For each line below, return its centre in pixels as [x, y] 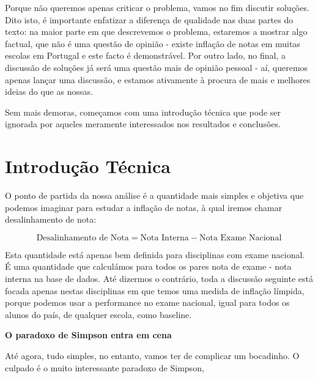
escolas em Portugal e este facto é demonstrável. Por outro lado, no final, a [145, 55]
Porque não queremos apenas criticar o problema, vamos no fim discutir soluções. [157, 7]
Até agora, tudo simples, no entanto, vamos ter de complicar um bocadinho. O [152, 355]
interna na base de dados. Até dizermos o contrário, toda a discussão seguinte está [159, 279]
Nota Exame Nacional [240, 238]
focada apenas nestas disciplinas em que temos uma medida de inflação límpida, [155, 290]
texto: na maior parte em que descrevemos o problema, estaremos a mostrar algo [156, 31]
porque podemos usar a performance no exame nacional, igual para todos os [147, 302]
